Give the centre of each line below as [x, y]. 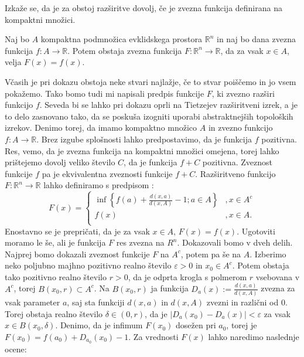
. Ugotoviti [256, 231]
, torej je [242, 325]
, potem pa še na [211, 254]
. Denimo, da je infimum [99, 325]
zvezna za [278, 288]
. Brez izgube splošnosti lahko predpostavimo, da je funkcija [144, 139]
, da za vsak [242, 50]
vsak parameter [33, 302]
